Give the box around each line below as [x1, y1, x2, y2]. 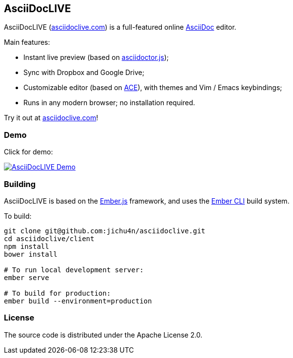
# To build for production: [4, 289, 111, 297]
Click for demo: [4, 148, 53, 156]
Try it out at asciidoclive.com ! [4, 113, 98, 122]
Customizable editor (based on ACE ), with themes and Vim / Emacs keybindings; [23, 83, 282, 92]
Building [4, 179, 36, 189]
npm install [4, 242, 49, 250]
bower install [4, 250, 58, 258]
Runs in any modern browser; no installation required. [23, 98, 195, 107]
